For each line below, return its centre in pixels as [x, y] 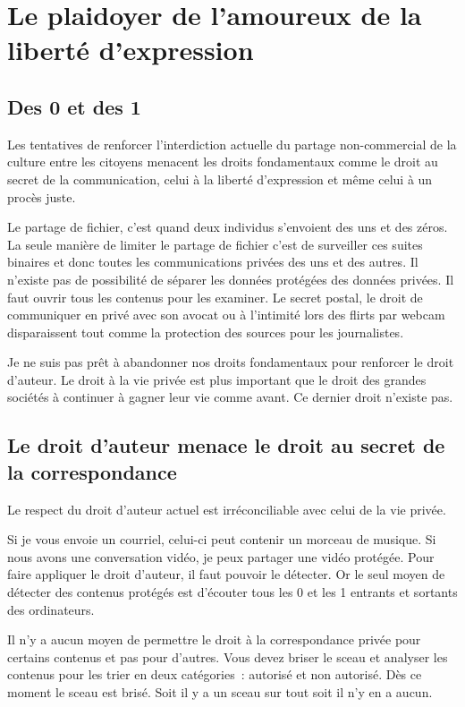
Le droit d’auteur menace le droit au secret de [226, 445]
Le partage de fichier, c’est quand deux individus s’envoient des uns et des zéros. [228, 227]
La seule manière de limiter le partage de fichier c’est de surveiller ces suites [215, 244]
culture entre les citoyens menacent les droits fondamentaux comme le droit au [223, 162]
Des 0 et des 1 [74, 106]
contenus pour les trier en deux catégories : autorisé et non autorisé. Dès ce [215, 674]
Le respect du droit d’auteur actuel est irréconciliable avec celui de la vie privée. [227, 509]
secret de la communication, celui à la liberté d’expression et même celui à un [220, 179]
